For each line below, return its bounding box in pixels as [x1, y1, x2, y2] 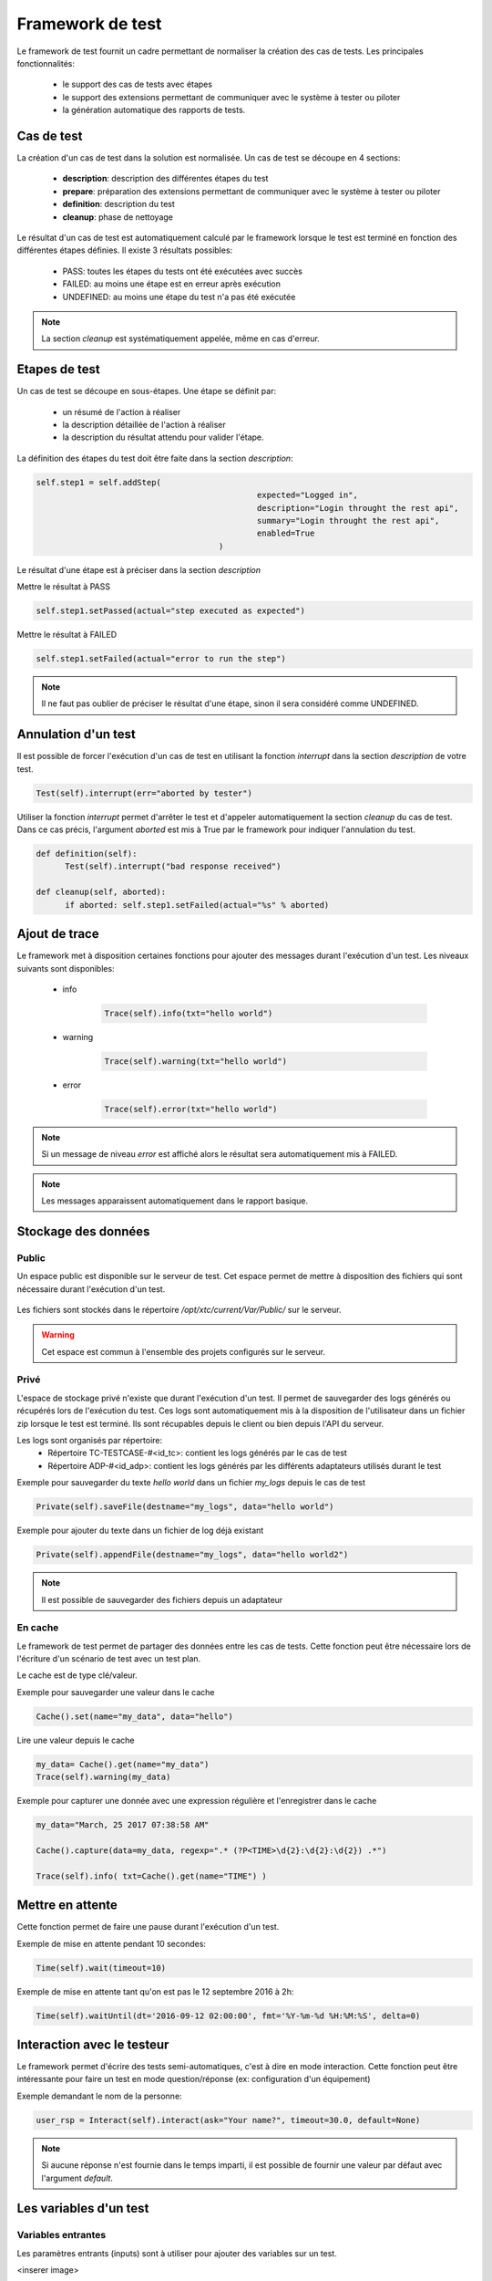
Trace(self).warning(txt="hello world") [104, 1056, 287, 1067]
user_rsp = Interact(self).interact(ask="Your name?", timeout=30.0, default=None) [36, 2115, 421, 2125]
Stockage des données [16, 1224, 150, 1239]
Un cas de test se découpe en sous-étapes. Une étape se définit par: [16, 386, 277, 397]
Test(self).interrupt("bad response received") [65, 861, 282, 871]
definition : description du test [62, 199, 175, 210]
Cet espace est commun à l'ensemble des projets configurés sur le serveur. [41, 1346, 325, 1357]
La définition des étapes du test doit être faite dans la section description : [16, 453, 293, 463]
